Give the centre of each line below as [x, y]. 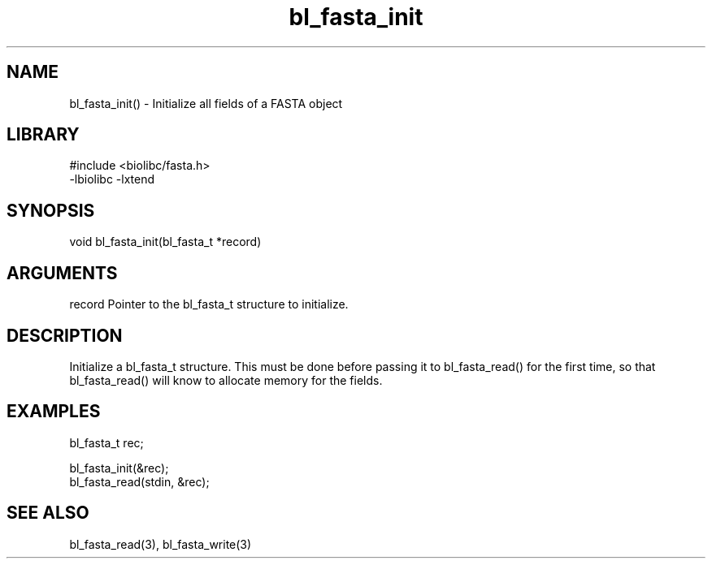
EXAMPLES [54, 412]
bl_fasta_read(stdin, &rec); [139, 481]
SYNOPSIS [51, 210]
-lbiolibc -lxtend [112, 179]
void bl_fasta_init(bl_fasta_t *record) [165, 242]
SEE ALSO [48, 513]
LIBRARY [43, 135]
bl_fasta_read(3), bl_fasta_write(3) [161, 544]
